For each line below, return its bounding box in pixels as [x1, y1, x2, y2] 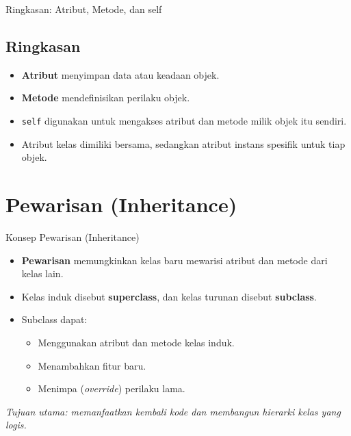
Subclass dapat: [21, 312, 88, 326]
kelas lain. [21, 266, 64, 281]
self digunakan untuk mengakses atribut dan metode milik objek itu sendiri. [21, 113, 347, 127]
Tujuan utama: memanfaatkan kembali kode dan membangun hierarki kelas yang [5, 404, 341, 418]
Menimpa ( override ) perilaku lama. [38, 381, 185, 396]
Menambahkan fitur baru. [38, 358, 146, 372]
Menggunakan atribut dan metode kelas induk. [38, 335, 235, 349]
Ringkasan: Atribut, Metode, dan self [5, 2, 162, 16]
